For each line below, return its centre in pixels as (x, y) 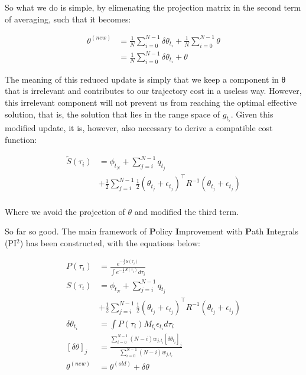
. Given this (252, 114)
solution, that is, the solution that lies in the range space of (113, 114)
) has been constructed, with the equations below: (110, 242)
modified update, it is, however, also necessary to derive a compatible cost (139, 128)
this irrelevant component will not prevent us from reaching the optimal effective (151, 102)
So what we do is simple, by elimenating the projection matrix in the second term (153, 7)
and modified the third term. (187, 211)
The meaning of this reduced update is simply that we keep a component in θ (145, 79)
